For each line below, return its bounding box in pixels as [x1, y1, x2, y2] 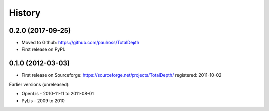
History [9, 7, 41, 18]
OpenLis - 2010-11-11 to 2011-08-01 [21, 91, 94, 97]
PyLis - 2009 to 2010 [21, 97, 65, 104]
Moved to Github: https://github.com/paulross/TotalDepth [21, 40, 139, 46]
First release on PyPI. [21, 46, 66, 52]
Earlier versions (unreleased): [9, 81, 70, 87]
